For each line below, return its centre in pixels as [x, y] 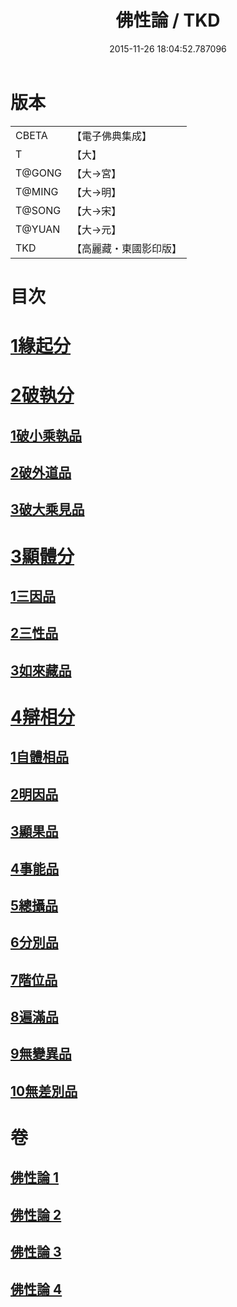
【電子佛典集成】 [111, 136]
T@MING [37, 191]
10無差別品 [44, 1091]
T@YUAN [38, 229]
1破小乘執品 [46, 435]
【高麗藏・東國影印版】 [126, 248]
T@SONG [38, 210]
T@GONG [38, 173]
